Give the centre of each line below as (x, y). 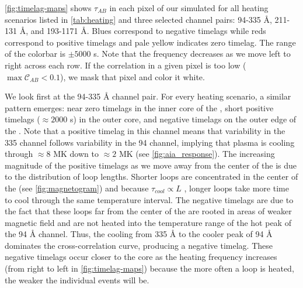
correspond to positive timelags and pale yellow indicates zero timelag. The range (150, 42)
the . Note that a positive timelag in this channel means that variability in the (145, 130)
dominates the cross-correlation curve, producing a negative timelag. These (139, 245)
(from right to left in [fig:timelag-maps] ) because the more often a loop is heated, (149, 268)
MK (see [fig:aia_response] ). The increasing (197, 154)
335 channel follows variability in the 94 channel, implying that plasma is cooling (150, 142)
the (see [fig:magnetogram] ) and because (77, 188)
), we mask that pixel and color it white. (133, 76)
